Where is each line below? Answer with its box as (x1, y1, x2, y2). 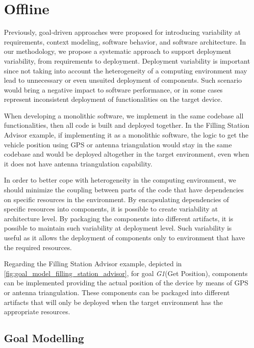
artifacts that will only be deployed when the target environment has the (4, 297, 223, 307)
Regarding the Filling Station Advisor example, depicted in (4, 258, 182, 269)
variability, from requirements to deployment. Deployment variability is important (4, 55, 250, 66)
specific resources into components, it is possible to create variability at (4, 204, 218, 214)
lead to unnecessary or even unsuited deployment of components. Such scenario (4, 75, 242, 85)
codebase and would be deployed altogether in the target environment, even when (4, 149, 249, 159)
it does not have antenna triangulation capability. (4, 158, 152, 168)
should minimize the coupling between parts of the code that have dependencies (4, 185, 244, 195)
